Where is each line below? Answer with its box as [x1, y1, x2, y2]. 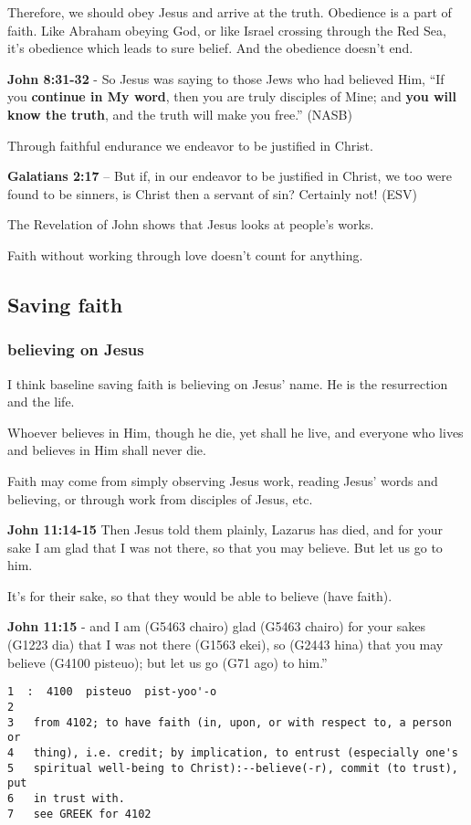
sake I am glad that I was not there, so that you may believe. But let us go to [7, 537, 443, 556]
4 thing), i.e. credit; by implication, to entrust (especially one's [7, 746, 458, 759]
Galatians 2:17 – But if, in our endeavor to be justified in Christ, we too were [7, 166, 452, 185]
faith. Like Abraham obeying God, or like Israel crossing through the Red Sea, [7, 20, 446, 39]
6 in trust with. [7, 791, 125, 805]
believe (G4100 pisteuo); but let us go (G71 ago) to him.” [7, 652, 328, 672]
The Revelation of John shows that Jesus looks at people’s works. [7, 215, 374, 234]
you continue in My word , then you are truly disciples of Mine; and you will [7, 87, 457, 106]
